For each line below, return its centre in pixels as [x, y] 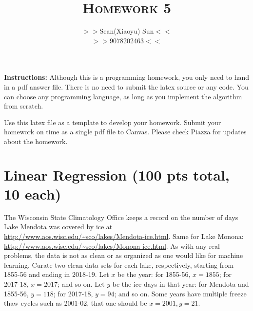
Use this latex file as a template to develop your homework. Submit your [113, 122]
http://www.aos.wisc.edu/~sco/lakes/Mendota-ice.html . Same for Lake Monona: [124, 236]
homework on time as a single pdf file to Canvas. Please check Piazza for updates [125, 132]
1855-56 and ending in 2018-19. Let [57, 274]
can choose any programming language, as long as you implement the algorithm [123, 96]
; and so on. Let [81, 284]
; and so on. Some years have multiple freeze [180, 293]
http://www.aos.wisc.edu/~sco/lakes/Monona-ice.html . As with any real [112, 246]
